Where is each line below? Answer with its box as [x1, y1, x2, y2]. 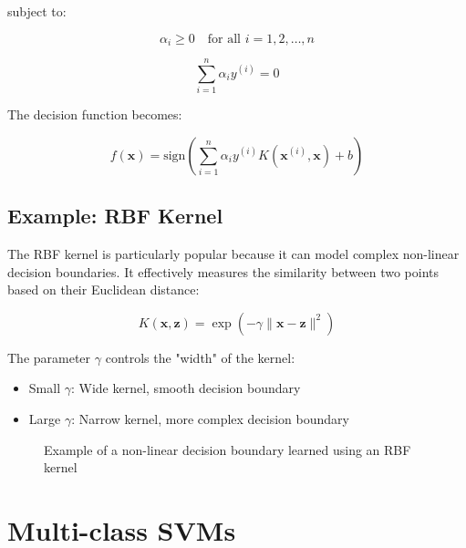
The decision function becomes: [7, 105, 182, 124]
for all [207, 32, 242, 46]
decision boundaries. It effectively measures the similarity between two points [7, 262, 440, 281]
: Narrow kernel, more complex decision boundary [71, 408, 349, 428]
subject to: [7, 2, 67, 20]
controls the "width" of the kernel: [105, 347, 295, 367]
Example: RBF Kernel [7, 202, 223, 230]
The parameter [7, 347, 91, 367]
